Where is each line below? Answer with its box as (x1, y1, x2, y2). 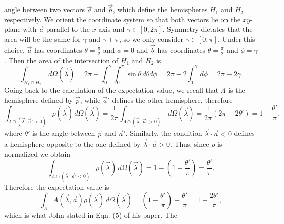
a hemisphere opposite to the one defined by (4, 139, 141, 149)
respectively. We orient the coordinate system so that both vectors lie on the (4, 14, 241, 24)
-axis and (96, 24, 125, 34)
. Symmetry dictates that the (162, 24, 253, 34)
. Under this (217, 34, 255, 44)
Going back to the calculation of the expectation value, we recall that (4, 84, 219, 95)
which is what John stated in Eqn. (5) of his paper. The (4, 209, 177, 220)
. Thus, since (169, 139, 209, 149)
